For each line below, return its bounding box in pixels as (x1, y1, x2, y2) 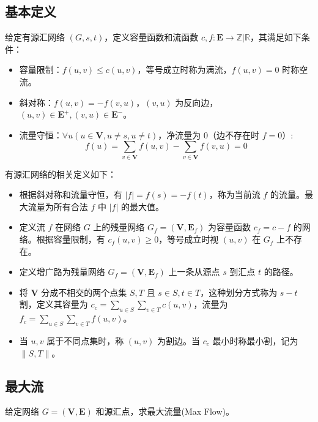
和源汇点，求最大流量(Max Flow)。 (95, 405, 235, 418)
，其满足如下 (250, 31, 301, 43)
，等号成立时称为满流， (137, 63, 232, 76)
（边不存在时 (208, 128, 260, 141)
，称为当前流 (209, 188, 261, 201)
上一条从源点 (168, 265, 220, 278)
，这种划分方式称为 (200, 285, 278, 298)
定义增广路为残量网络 (19, 265, 105, 278)
